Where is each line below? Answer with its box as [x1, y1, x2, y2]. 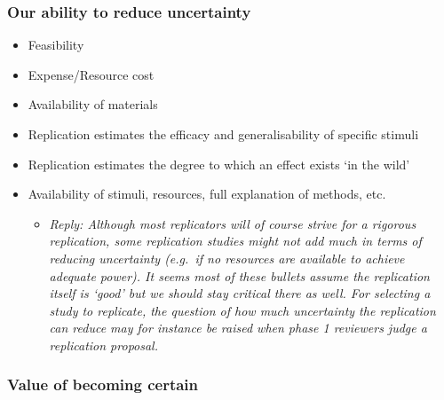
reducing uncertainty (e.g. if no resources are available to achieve [49, 248, 405, 267]
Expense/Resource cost [28, 65, 155, 83]
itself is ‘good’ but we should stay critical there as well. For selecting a [49, 284, 431, 302]
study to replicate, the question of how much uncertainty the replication [49, 301, 436, 319]
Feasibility [28, 35, 84, 54]
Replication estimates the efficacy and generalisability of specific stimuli [28, 125, 419, 143]
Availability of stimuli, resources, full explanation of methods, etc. [28, 184, 386, 203]
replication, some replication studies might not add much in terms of [49, 231, 422, 250]
